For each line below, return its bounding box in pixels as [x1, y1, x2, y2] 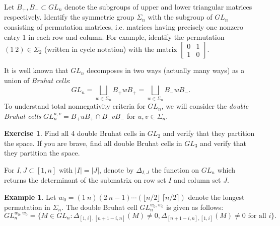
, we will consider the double [161, 101, 249, 111]
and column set [174, 175, 221, 185]
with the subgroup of [148, 12, 213, 22]
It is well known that [4, 65, 68, 76]
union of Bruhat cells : [4, 74, 71, 85]
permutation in [4, 201, 50, 212]
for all [248, 212, 266, 219]
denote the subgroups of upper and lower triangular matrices [64, 2, 252, 12]
